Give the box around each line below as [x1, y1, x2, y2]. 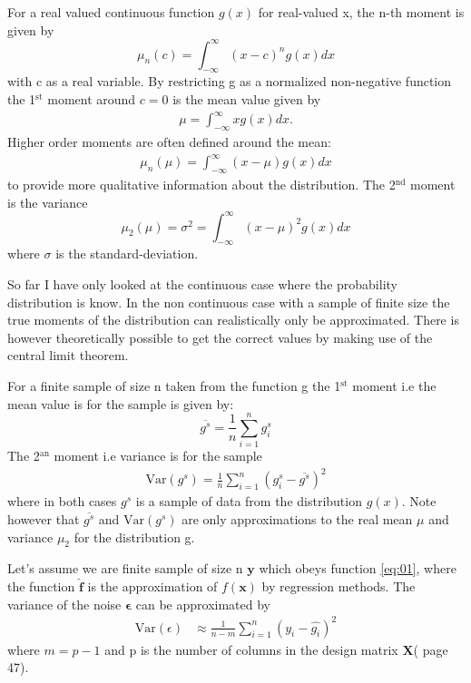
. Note [401, 492, 437, 511]
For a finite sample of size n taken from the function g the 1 [7, 376, 341, 395]
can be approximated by [135, 594, 270, 613]
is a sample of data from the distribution [135, 492, 362, 511]
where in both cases [7, 492, 117, 511]
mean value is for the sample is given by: [7, 394, 234, 413]
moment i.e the [352, 376, 437, 395]
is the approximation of [87, 576, 218, 595]
